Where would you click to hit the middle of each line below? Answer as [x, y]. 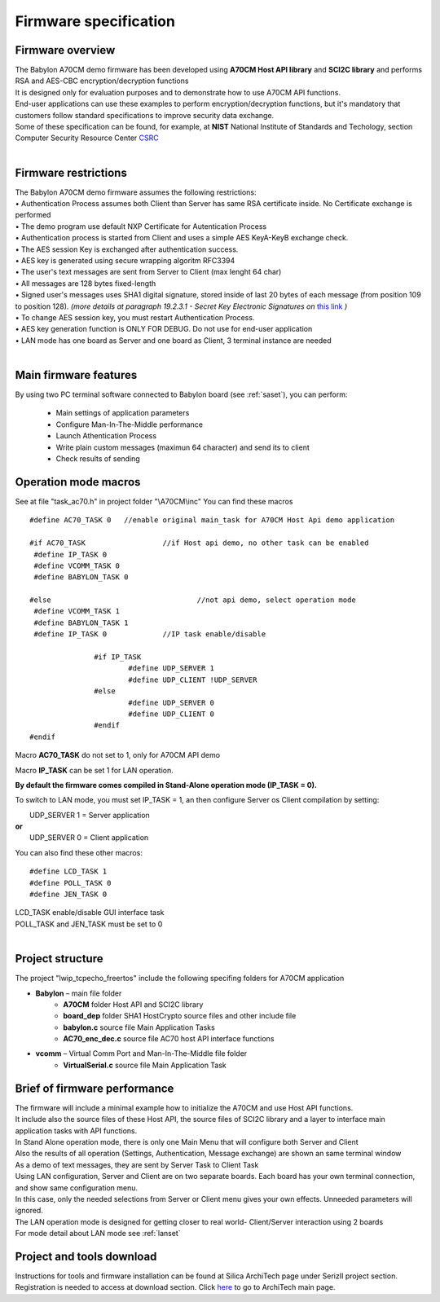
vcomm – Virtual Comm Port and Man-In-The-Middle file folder [141, 1053]
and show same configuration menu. [77, 1188]
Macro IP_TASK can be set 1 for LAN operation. [95, 770]
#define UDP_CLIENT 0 [171, 714]
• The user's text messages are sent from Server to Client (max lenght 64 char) [148, 272]
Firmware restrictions [71, 172]
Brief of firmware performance [95, 1088]
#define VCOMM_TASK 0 [77, 565]
